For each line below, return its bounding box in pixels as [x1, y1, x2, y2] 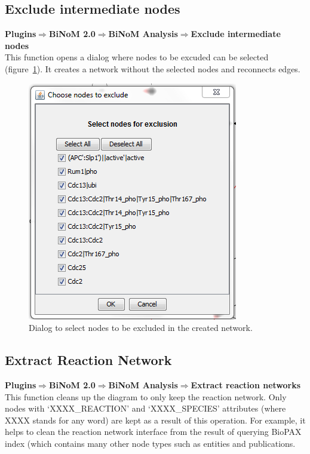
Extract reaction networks [191, 378, 301, 391]
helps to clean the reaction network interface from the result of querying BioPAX [5, 425, 302, 438]
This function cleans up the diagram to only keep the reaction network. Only [5, 390, 287, 403]
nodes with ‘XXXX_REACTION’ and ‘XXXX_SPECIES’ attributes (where [5, 402, 286, 415]
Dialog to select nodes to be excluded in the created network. [29, 321, 253, 334]
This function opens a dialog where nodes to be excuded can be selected [5, 51, 269, 63]
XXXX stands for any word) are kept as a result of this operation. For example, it [5, 413, 306, 426]
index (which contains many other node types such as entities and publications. [5, 437, 296, 449]
